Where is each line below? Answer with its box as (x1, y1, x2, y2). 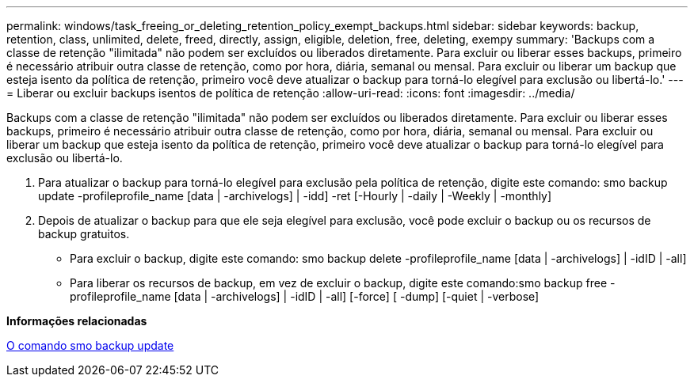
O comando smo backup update (6, 339, 174, 352)
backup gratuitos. (38, 227, 130, 241)
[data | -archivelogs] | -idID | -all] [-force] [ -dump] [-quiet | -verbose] (173, 290, 540, 303)
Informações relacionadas (6, 314, 147, 328)
